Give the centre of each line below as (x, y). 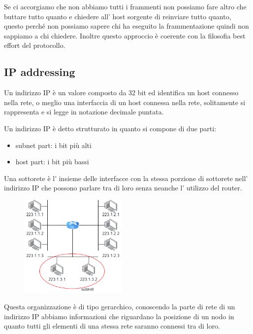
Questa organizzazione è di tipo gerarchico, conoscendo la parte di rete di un (120, 306)
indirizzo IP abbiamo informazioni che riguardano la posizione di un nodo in (119, 316)
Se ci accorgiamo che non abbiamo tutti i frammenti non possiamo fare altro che (125, 6)
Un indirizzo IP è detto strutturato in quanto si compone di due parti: (110, 128)
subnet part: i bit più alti (53, 145)
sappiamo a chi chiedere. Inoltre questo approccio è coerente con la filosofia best (125, 35)
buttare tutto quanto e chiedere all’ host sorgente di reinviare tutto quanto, (118, 16)
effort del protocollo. (35, 45)
